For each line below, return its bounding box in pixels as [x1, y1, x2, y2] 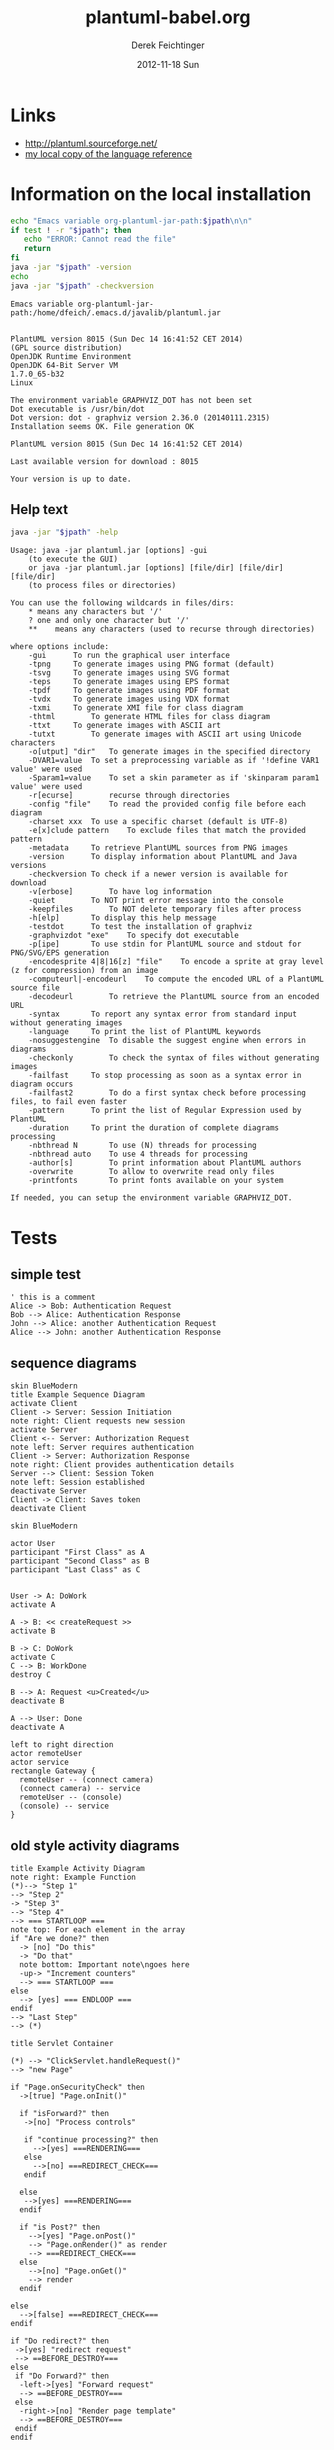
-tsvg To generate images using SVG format [28, 668, 230, 678]
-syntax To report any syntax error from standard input [28, 1009, 298, 1020]
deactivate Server [10, 1486, 87, 1496]
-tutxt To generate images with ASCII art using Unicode [28, 729, 302, 740]
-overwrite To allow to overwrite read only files [28, 1167, 275, 1177]
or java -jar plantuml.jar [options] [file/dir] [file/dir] [28, 563, 284, 573]
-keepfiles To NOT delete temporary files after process [28, 904, 302, 915]
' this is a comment [10, 1292, 97, 1303]
